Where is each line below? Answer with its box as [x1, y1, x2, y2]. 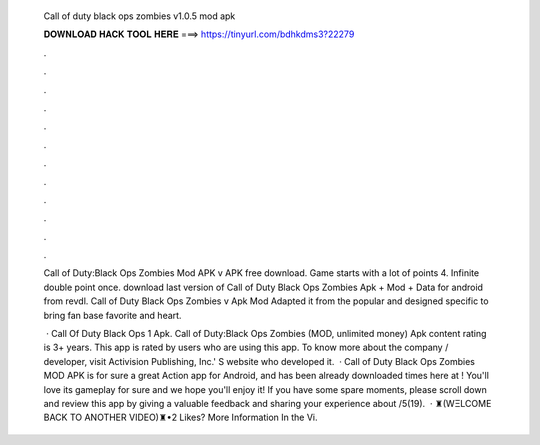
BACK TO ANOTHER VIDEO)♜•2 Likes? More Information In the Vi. [43, 411, 319, 424]
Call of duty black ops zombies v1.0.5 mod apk [43, 10, 236, 22]
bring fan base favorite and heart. [43, 309, 182, 321]
